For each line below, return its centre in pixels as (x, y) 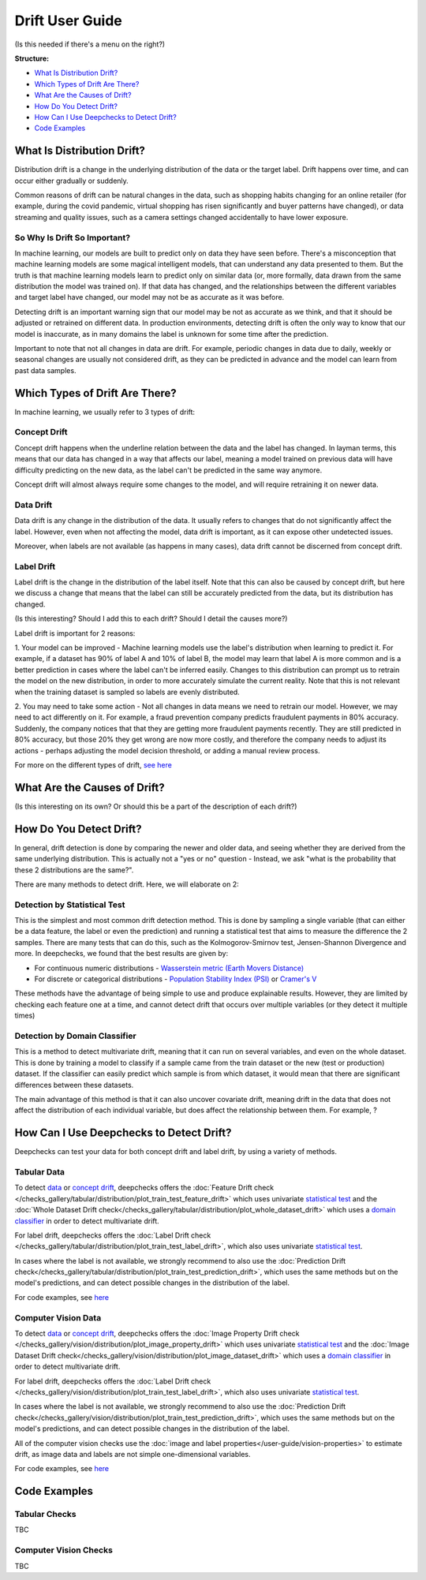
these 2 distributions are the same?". (74, 870)
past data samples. (45, 370)
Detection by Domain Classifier (76, 1036)
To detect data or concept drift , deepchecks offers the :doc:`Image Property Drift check (157, 1333)
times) (25, 1016)
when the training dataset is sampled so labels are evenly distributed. (127, 692)
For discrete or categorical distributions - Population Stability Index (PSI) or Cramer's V (176, 979)
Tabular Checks (45, 1515)
